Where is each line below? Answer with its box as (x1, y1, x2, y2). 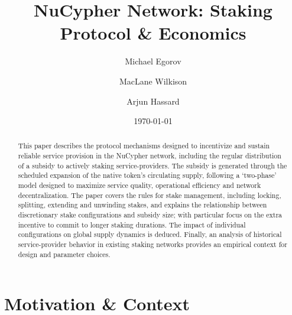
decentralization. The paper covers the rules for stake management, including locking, (18, 190, 281, 200)
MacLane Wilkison (119, 74, 187, 87)
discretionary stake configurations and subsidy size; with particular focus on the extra (18, 210, 283, 220)
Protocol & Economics (60, 21, 246, 45)
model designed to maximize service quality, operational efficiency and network (18, 180, 261, 190)
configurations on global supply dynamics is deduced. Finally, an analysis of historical (18, 229, 282, 239)
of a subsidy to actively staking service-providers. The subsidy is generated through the (18, 160, 287, 170)
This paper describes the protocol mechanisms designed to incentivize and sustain (18, 141, 270, 151)
